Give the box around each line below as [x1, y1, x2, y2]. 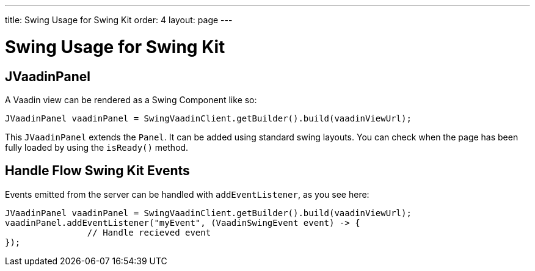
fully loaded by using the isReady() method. [5, 142, 189, 153]
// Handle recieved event [87, 227, 211, 237]
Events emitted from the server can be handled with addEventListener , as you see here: [5, 189, 369, 200]
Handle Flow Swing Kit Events [5, 163, 190, 179]
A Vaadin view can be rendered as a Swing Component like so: [5, 94, 257, 105]
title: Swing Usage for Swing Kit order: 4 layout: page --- [5, 15, 233, 25]
